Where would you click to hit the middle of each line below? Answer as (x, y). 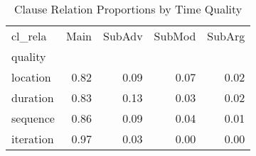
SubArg (226, 36)
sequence (33, 118)
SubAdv (123, 36)
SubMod (175, 36)
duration (33, 97)
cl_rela (29, 36)
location (31, 77)
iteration (33, 139)
